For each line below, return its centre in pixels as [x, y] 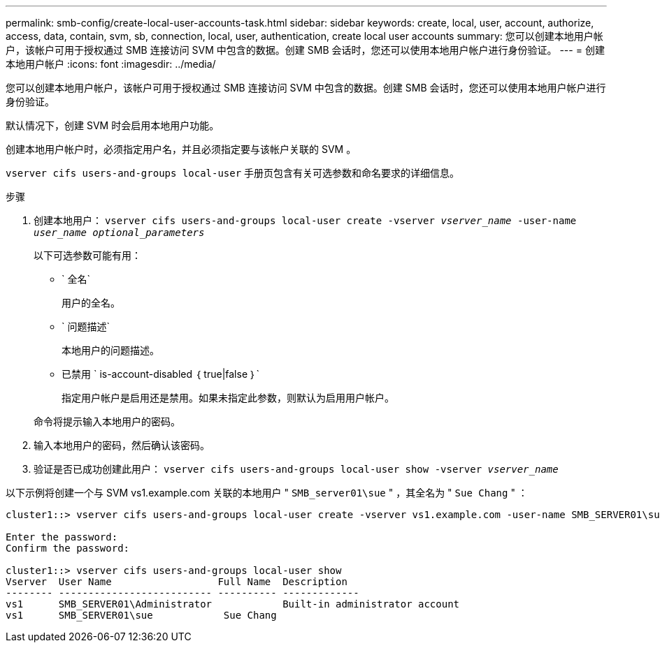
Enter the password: [62, 537]
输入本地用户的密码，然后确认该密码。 [122, 445]
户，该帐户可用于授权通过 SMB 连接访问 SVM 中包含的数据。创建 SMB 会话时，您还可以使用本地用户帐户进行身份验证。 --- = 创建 [305, 50]
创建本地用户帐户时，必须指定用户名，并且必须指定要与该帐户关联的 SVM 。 [181, 149]
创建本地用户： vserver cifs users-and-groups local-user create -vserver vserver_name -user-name [305, 220]
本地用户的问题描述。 [110, 350]
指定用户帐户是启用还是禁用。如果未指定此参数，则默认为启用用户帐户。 [228, 398]
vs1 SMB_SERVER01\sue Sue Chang [141, 615]
